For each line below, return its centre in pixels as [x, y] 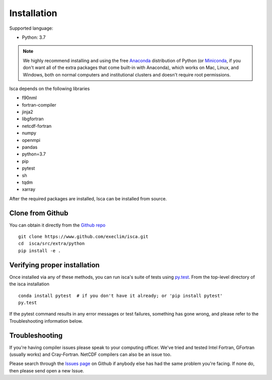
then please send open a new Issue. [47, 370]
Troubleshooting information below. [46, 321]
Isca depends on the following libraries [50, 89]
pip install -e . [40, 251]
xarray [28, 189]
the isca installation [29, 284]
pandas [30, 147]
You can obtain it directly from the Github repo [57, 225]
